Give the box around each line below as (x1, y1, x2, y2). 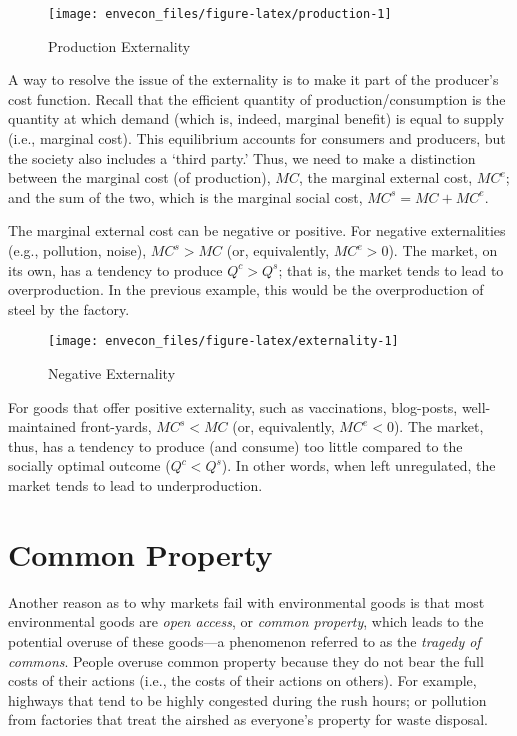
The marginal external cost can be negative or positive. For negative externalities (8, 220, 506, 241)
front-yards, (80, 416, 152, 437)
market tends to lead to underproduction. (8, 475, 263, 495)
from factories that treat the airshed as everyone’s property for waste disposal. (8, 709, 488, 730)
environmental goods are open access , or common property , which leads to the (8, 611, 484, 632)
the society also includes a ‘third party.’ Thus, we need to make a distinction (8, 147, 476, 168)
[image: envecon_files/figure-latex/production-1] (48, 7, 392, 21)
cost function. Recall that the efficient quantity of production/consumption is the (8, 88, 506, 109)
